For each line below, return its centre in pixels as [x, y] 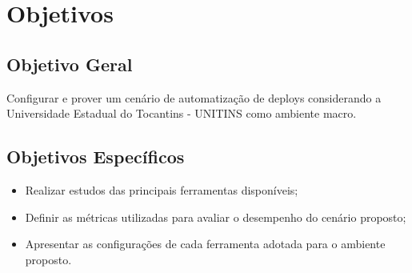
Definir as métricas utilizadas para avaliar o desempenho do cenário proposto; [216, 217]
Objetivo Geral [70, 64]
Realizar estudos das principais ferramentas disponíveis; [162, 189]
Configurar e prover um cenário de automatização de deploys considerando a [194, 97]
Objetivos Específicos [96, 157]
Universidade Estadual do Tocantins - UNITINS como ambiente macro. [182, 113]
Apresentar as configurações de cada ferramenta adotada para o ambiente [205, 244]
